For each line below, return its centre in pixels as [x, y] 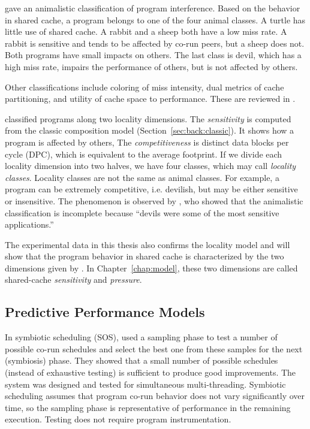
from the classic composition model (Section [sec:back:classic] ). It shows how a [150, 130]
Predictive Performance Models [105, 312]
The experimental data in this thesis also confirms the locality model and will [148, 244]
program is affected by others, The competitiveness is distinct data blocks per [147, 142]
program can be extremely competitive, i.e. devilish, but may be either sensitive [151, 189]
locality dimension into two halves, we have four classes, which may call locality [151, 166]
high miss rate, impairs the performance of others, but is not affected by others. [151, 66]
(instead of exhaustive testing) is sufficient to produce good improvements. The [151, 372]
